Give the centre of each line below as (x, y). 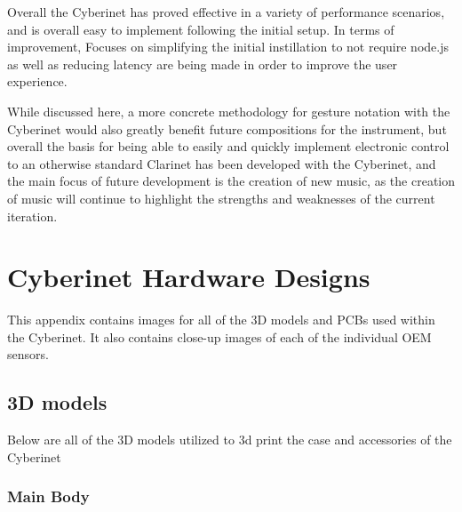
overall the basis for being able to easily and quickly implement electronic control (228, 146)
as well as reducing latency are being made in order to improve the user (203, 64)
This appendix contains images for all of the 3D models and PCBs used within (221, 320)
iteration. (32, 216)
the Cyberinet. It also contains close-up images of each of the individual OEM (219, 336)
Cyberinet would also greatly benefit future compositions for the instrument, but (227, 128)
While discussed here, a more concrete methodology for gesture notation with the (229, 111)
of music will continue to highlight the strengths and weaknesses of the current (221, 198)
